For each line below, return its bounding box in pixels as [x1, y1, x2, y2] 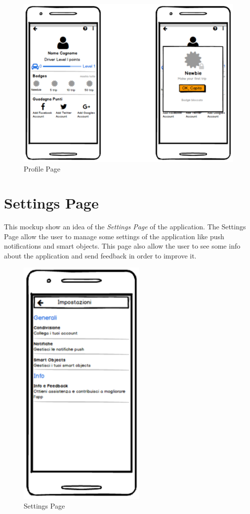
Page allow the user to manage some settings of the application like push [4, 231, 224, 241]
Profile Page [24, 164, 60, 174]
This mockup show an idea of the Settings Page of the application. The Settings [4, 221, 246, 231]
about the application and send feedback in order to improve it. [4, 250, 197, 260]
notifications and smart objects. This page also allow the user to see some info [4, 241, 241, 251]
